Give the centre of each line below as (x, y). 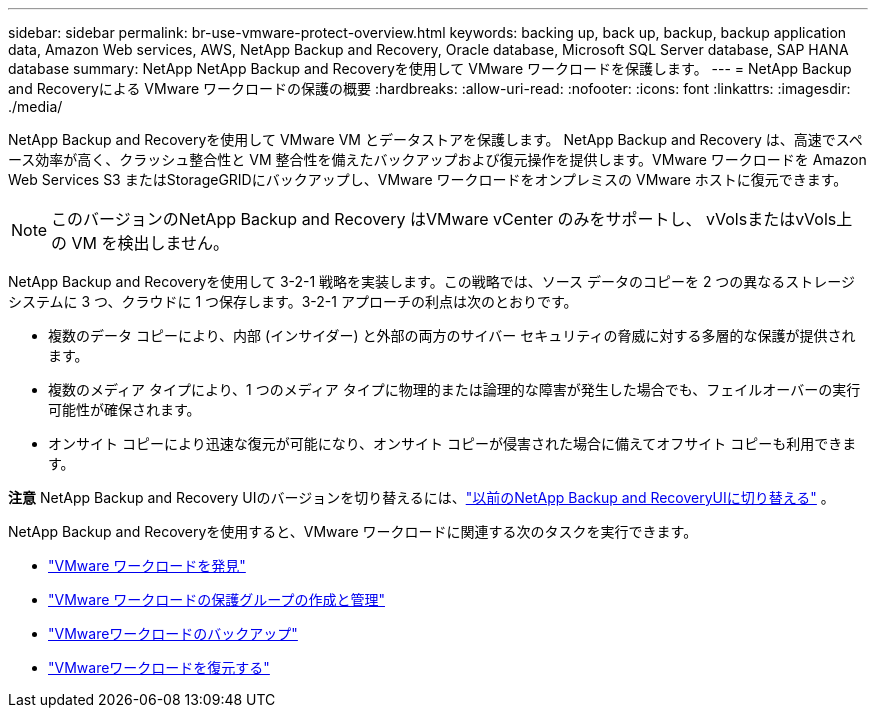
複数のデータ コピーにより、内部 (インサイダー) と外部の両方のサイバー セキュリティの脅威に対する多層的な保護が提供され (452, 335)
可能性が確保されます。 (124, 409)
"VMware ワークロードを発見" (147, 565)
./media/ (35, 106)
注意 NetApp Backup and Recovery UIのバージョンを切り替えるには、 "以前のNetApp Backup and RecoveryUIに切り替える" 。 (421, 497)
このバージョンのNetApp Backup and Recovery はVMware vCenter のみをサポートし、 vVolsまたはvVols (444, 219)
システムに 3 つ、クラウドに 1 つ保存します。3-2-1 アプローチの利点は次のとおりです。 (293, 301)
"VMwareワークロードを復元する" (159, 667)
